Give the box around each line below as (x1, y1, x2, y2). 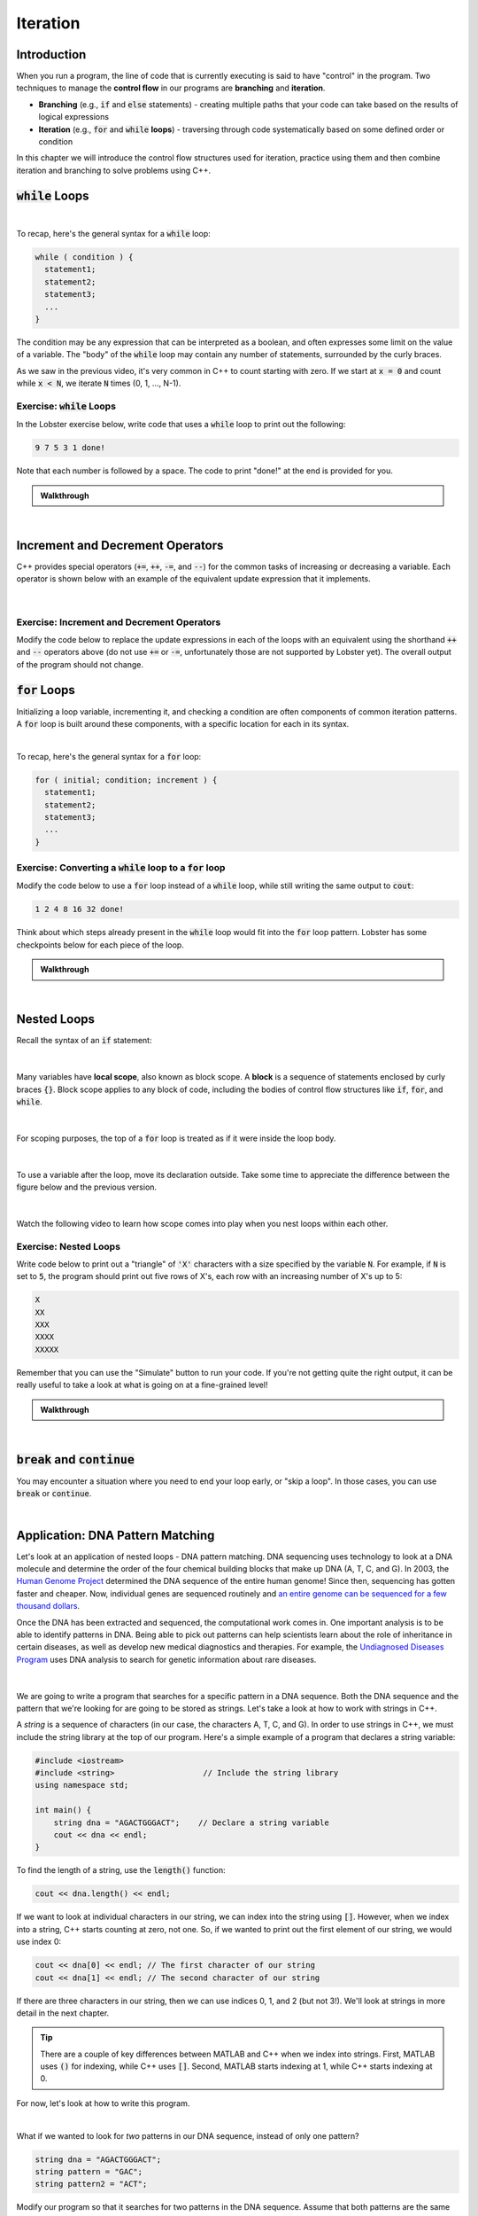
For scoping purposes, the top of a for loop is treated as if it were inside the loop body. (16, 1133, 336, 1143)
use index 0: (16, 1937, 62, 1947)
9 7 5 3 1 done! (35, 443, 106, 453)
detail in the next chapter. (16, 2008, 110, 2018)
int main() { (35, 1805, 92, 1815)
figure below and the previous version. (16, 1182, 158, 1192)
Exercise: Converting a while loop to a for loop (16, 862, 226, 874)
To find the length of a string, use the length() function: (16, 1865, 226, 1876)
